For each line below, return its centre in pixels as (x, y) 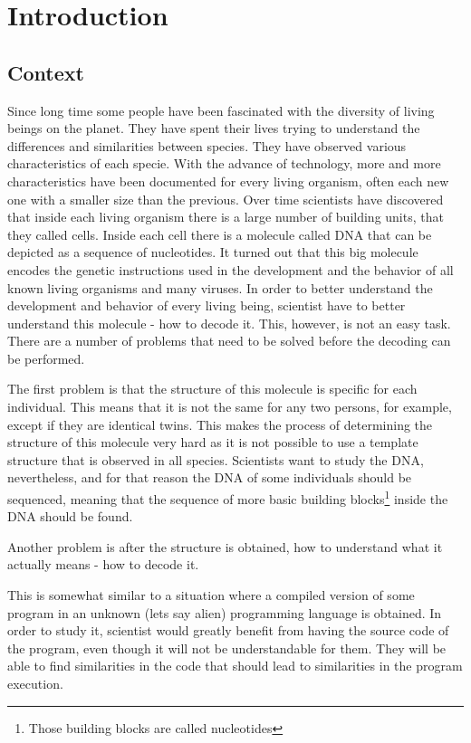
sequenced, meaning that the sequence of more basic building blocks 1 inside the (228, 497)
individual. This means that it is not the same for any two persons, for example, (230, 407)
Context (46, 72)
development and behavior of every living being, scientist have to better (207, 305)
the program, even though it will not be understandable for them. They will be (227, 648)
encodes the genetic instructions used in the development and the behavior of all (231, 269)
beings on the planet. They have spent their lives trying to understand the (214, 128)
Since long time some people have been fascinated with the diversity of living (221, 110)
